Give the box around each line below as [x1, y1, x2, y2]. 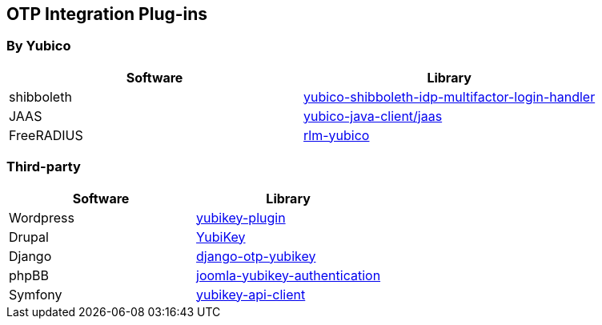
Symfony [9, 286, 62, 303]
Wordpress [9, 209, 74, 226]
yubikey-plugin [196, 209, 286, 226]
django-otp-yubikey [196, 247, 316, 264]
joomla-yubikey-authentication [196, 267, 381, 283]
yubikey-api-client [196, 286, 306, 303]
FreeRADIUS [9, 126, 83, 143]
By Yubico [6, 38, 71, 54]
